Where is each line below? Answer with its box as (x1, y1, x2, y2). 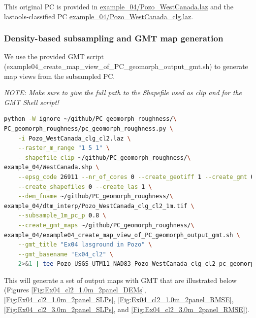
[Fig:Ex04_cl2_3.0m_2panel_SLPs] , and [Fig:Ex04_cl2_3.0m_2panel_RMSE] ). (4, 304, 250, 314)
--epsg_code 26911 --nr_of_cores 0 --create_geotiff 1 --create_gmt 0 (18, 173, 255, 180)
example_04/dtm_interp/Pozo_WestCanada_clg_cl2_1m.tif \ (4, 202, 194, 210)
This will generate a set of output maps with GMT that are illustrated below (4, 275, 237, 285)
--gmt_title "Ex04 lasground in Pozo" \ (18, 241, 152, 248)
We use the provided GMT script (4, 51, 104, 62)
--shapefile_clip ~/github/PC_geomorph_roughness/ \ (18, 154, 191, 161)
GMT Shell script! (4, 97, 59, 107)
